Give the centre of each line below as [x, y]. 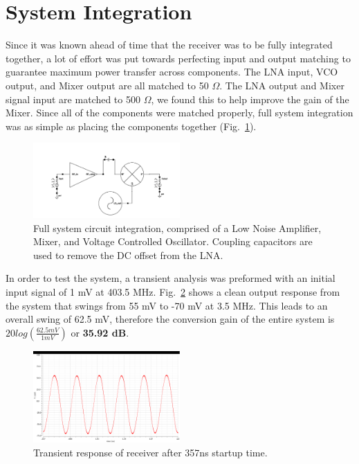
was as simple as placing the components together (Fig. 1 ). [131, 126]
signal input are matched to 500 [73, 99]
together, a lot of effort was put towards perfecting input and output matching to [178, 58]
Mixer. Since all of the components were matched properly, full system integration [179, 113]
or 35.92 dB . [100, 332]
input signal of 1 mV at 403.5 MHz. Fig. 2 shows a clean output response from [173, 291]
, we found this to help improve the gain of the [250, 99]
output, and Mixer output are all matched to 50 [107, 85]
